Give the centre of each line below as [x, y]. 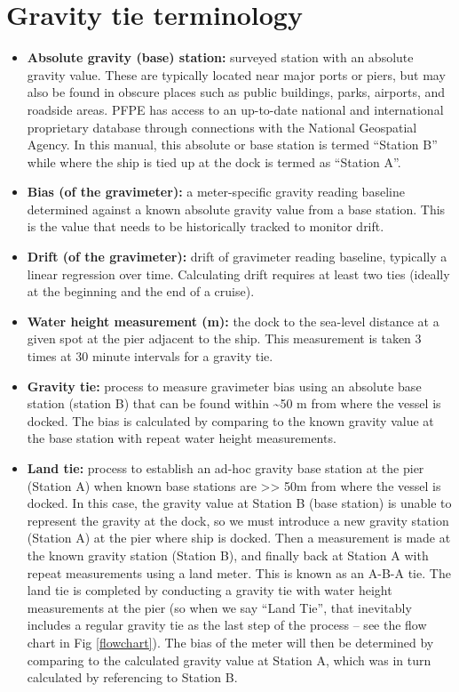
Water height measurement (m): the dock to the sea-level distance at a [233, 321]
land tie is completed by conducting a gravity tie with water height [210, 590]
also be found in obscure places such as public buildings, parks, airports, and [236, 92]
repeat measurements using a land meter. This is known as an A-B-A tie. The [239, 572]
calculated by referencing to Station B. [132, 677]
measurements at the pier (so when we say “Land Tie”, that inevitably [219, 607]
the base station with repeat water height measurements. [182, 438]
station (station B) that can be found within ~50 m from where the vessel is [234, 403]
